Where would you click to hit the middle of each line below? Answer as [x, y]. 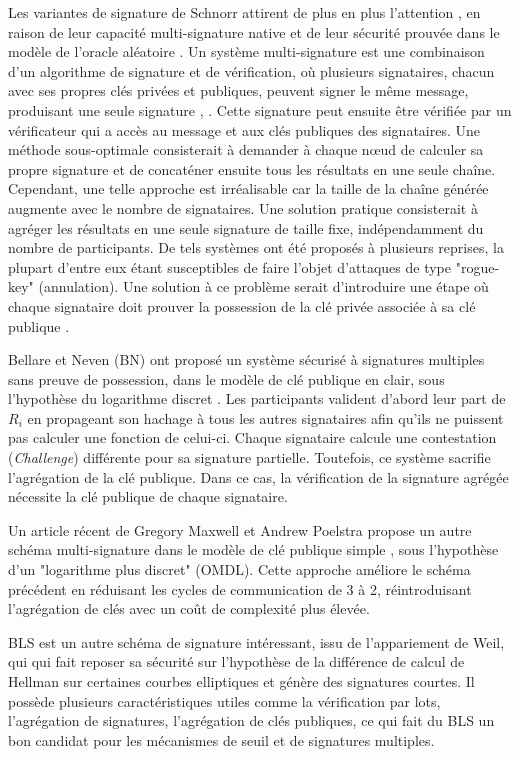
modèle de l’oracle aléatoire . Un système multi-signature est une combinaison [246, 51]
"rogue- [477, 266]
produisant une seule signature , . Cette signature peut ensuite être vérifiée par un [260, 109]
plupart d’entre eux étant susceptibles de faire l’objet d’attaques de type [230, 266]
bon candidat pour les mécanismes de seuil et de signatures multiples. [221, 739]
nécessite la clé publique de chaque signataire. [148, 496]
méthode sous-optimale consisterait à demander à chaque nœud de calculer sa [246, 149]
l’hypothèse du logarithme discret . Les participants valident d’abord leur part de [257, 398]
